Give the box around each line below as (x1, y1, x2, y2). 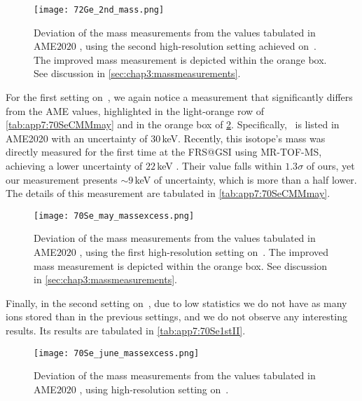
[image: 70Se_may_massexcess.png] (34, 210, 195, 221)
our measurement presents (6, 172, 118, 186)
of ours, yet (306, 158, 355, 172)
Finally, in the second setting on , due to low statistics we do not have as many (6, 295, 347, 310)
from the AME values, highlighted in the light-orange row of (6, 103, 265, 118)
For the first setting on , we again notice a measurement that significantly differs (6, 90, 353, 104)
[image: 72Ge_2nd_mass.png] (34, 5, 165, 15)
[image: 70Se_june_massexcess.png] (34, 348, 200, 358)
